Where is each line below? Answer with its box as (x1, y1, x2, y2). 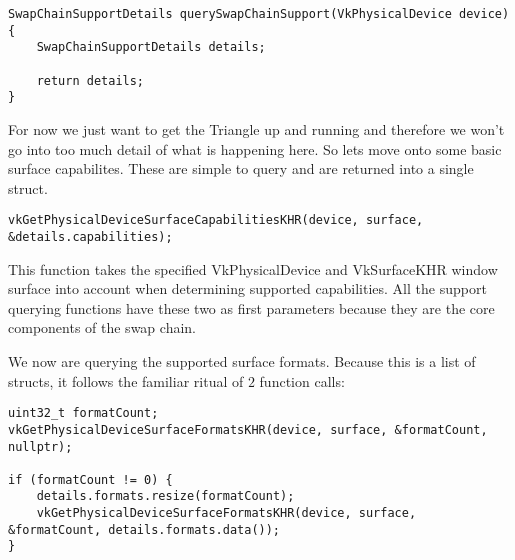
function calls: (259, 370, 345, 391)
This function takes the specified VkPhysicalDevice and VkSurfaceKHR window (8, 258, 498, 279)
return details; (36, 73, 145, 88)
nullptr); (8, 439, 73, 454)
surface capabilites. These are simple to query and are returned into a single (8, 158, 474, 179)
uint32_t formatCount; (8, 406, 159, 421)
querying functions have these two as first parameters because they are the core (8, 297, 495, 318)
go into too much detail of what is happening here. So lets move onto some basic (8, 138, 502, 159)
